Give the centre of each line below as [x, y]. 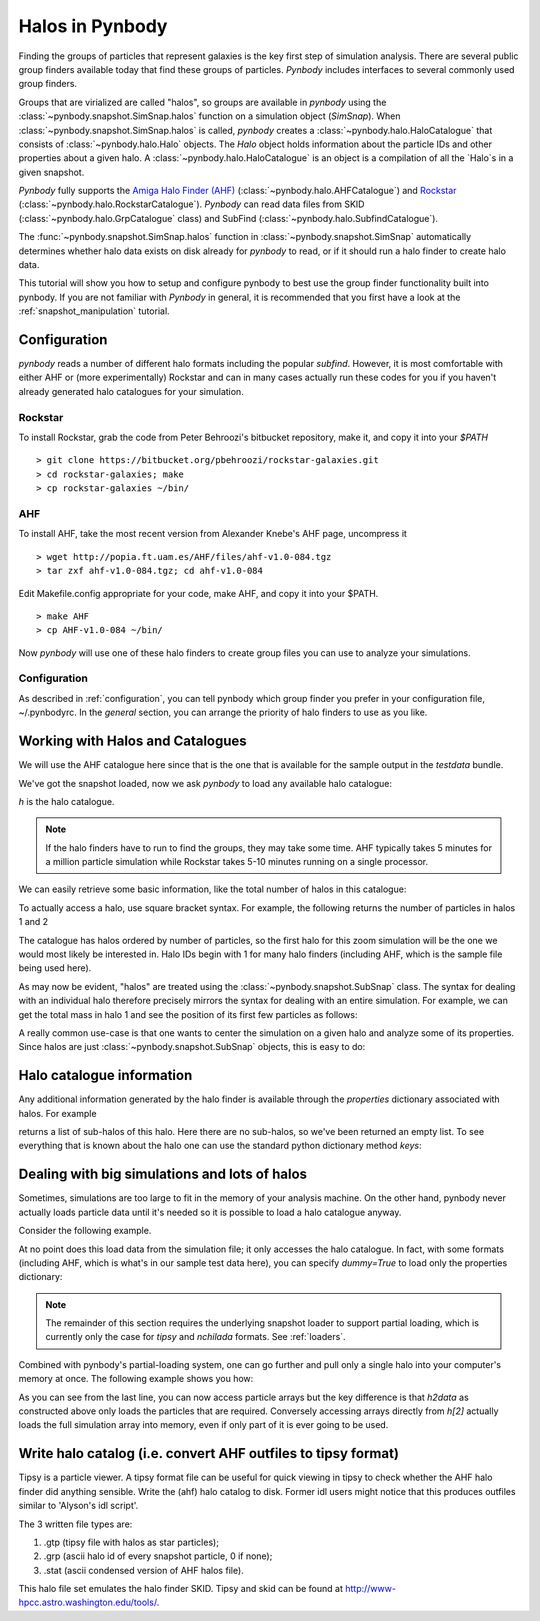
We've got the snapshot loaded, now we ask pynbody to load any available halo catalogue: [205, 783]
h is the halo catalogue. [66, 801]
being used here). [55, 968]
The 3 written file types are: [75, 1524]
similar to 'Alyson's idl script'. [78, 1506]
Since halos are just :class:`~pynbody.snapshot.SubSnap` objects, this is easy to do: [192, 1047]
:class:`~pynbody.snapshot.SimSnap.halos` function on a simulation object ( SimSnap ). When [209, 116]
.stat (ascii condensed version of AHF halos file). [143, 1570]
